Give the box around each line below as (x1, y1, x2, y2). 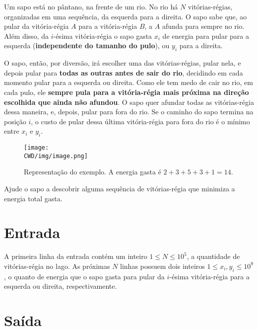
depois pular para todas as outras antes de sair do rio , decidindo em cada (4, 67, 243, 78)
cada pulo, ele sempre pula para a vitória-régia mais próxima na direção (4, 86, 249, 97)
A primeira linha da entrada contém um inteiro (4, 251, 147, 261)
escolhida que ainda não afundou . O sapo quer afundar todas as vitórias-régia (4, 96, 254, 107)
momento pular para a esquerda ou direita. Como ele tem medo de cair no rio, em (4, 77, 253, 87)
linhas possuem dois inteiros (120, 260, 205, 271)
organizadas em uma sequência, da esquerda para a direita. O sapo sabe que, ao (4, 11, 247, 21)
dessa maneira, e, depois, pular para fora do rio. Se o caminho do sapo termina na (4, 106, 254, 117)
